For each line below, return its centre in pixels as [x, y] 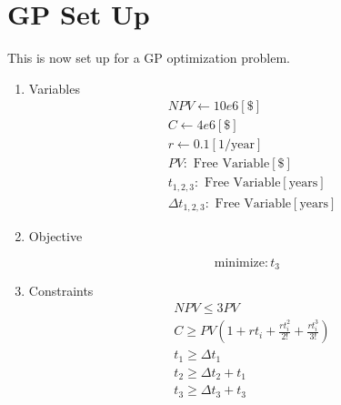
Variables [54, 88]
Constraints [61, 291]
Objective [55, 236]
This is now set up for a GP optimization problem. [149, 58]
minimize [240, 263]
